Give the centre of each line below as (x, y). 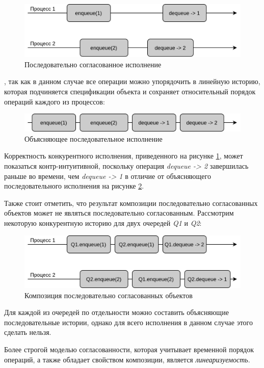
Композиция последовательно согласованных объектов (109, 295)
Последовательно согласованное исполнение (93, 64)
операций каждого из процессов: (55, 101)
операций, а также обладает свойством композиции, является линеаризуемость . (127, 359)
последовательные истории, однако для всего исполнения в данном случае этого (129, 322)
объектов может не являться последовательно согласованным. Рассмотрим (119, 213)
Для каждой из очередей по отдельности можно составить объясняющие (116, 312)
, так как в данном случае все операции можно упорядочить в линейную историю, (132, 81)
